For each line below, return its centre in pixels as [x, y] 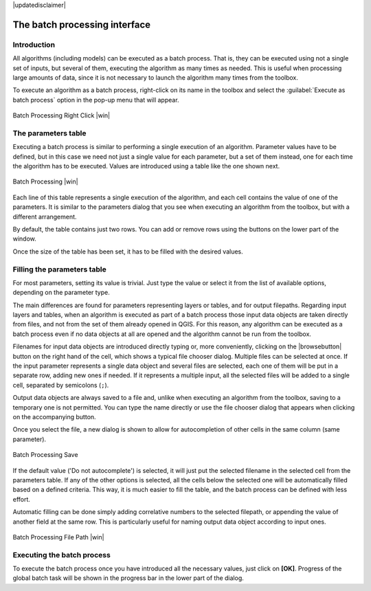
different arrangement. [45, 216]
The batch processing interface [82, 24]
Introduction [34, 45]
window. [25, 239]
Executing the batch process [62, 555]
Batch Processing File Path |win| [58, 537]
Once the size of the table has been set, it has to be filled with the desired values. [128, 252]
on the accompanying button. [54, 416]
